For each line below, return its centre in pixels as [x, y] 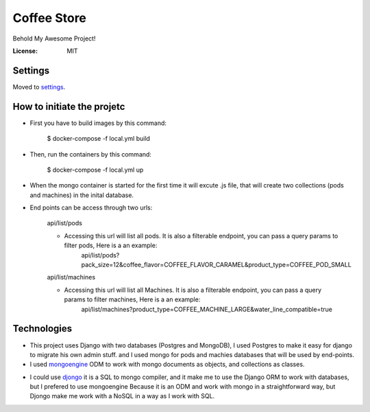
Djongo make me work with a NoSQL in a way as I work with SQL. [122, 396]
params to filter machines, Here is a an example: [132, 299]
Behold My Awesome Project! [54, 38]
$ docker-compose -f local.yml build [99, 139]
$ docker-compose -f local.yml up [95, 170]
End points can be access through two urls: [91, 208]
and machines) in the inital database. [82, 195]
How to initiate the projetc [69, 106]
